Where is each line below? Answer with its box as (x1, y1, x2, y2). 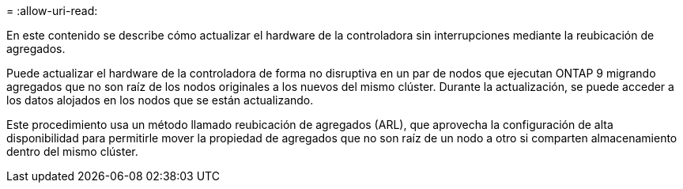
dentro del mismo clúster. (6, 145, 138, 158)
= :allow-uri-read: (6, 4, 98, 17)
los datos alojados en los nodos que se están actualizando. (6, 93, 314, 107)
